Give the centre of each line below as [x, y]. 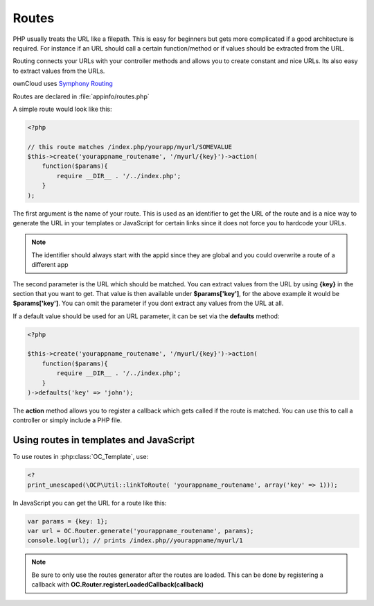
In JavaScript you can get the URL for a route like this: [90, 503]
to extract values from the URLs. [59, 71]
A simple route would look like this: [62, 109]
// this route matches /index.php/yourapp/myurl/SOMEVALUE [130, 147]
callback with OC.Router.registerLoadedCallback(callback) [118, 585]
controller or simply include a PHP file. [68, 420]
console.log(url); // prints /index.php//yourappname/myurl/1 [135, 540]
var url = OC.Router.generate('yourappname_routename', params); [141, 531]
